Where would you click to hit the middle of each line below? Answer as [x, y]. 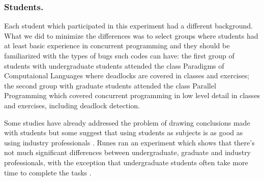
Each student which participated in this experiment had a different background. [128, 26]
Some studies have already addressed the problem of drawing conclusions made [127, 122]
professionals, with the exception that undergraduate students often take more [126, 162]
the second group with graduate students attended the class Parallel [110, 85]
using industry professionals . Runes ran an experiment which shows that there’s [129, 142]
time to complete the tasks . [48, 172]
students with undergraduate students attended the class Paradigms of [114, 65]
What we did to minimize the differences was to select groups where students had [131, 35]
